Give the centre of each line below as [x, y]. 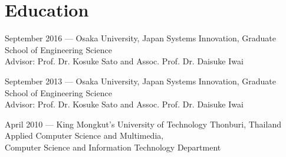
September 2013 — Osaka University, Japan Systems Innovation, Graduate [141, 81]
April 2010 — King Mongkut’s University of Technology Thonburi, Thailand [143, 124]
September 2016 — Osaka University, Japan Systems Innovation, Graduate [141, 38]
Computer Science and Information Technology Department [113, 147]
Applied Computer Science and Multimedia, [84, 135]
